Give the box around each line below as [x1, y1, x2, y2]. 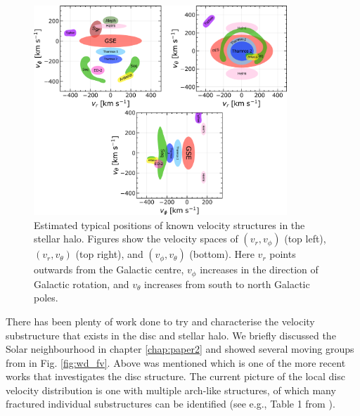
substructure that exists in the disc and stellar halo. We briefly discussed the [6, 327, 336, 342]
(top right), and [75, 247, 143, 261]
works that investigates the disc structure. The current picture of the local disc [6, 369, 345, 384]
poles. [34, 290, 58, 305]
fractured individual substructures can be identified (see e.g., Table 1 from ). [6, 396, 335, 411]
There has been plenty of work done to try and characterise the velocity [6, 313, 315, 328]
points [269, 247, 296, 261]
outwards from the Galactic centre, [34, 262, 184, 277]
